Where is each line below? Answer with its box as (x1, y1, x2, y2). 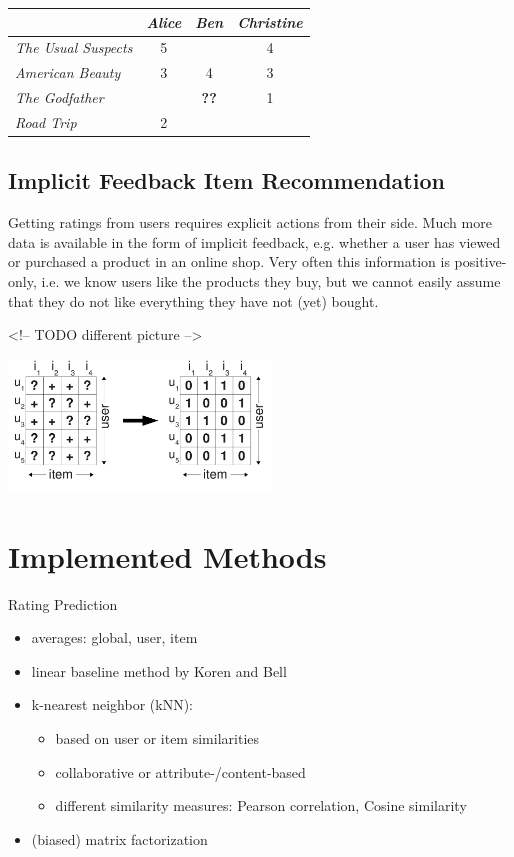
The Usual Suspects (15, 37, 133, 58)
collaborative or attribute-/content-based (55, 761, 306, 782)
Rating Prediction (8, 593, 118, 614)
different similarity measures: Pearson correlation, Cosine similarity (55, 795, 467, 816)
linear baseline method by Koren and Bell (31, 660, 287, 681)
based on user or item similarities (55, 727, 259, 748)
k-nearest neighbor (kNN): (31, 694, 193, 715)
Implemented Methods (8, 535, 327, 576)
